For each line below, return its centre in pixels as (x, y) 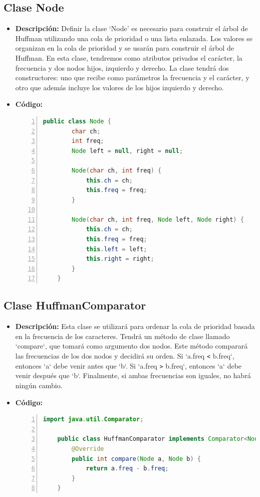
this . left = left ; (116, 249)
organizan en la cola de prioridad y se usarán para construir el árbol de (124, 48)
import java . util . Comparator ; (93, 420)
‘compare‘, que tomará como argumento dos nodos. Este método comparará (132, 346)
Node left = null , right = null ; (127, 151)
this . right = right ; (120, 259)
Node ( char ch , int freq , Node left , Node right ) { (158, 219)
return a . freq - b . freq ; (127, 469)
